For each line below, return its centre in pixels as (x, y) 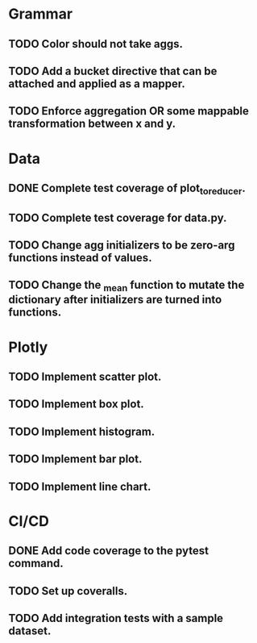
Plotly (28, 347)
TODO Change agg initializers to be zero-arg (122, 245)
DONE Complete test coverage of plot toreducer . (127, 189)
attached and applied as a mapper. (97, 84)
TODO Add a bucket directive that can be (113, 71)
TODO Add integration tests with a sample (116, 618)
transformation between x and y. (92, 124)
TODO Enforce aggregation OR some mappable (129, 111)
